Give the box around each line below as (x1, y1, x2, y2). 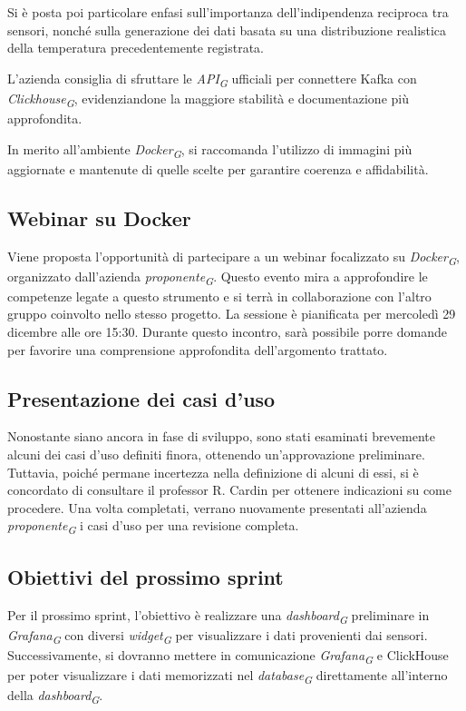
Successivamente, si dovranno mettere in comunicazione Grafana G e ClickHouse (7, 645, 449, 667)
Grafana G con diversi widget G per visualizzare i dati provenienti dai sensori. (7, 625, 428, 647)
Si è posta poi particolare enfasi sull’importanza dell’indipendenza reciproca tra (7, 3, 449, 21)
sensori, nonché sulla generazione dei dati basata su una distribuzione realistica (7, 20, 447, 39)
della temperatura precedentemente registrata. (7, 38, 264, 57)
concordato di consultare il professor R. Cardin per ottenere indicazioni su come (7, 480, 451, 499)
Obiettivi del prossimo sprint (7, 562, 284, 590)
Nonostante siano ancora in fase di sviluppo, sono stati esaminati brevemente (7, 427, 435, 446)
